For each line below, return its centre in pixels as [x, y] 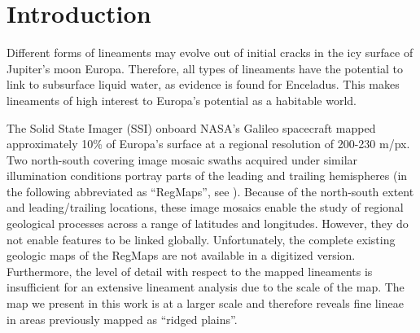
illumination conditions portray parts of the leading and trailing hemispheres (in [207, 175]
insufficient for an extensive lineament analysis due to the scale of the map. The [206, 287]
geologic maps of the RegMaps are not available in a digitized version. [181, 255]
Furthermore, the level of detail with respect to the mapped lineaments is [190, 271]
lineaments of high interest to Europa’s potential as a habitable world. [182, 100]
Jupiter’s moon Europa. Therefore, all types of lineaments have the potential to [205, 68]
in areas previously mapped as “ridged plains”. [122, 319]
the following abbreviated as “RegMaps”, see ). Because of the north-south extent [210, 191]
